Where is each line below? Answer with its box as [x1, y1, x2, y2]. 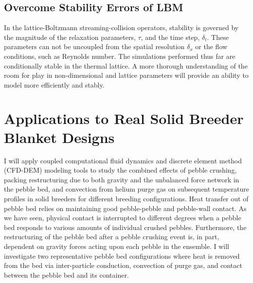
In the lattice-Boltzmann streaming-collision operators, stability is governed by [4, 22, 239, 33]
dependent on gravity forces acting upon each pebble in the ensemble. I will [4, 241, 230, 251]
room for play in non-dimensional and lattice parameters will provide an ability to [4, 70, 249, 80]
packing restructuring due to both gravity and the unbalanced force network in [4, 174, 239, 184]
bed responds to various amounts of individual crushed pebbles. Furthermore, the [4, 222, 247, 232]
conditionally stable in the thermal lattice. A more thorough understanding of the [4, 60, 248, 71]
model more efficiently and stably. [4, 79, 105, 89]
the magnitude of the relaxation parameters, [4, 32, 136, 42]
